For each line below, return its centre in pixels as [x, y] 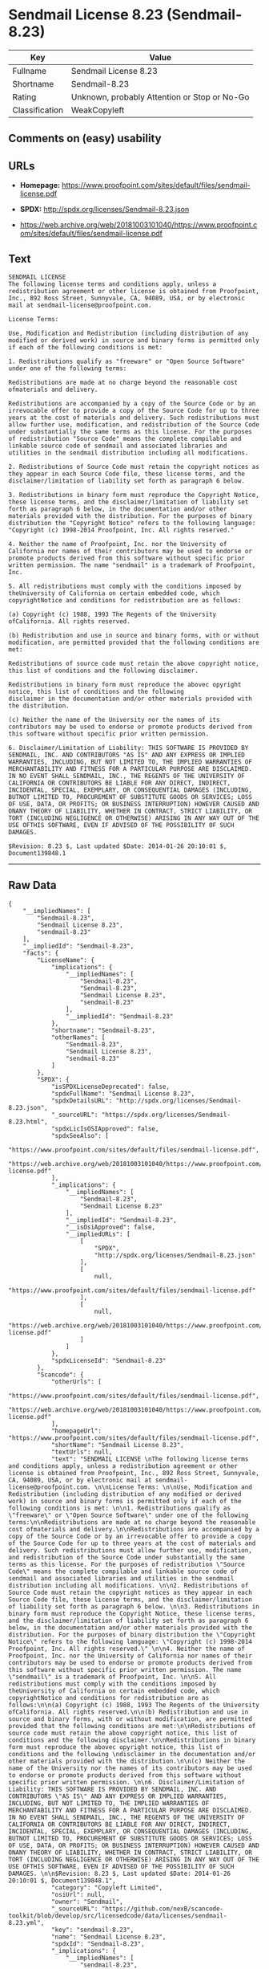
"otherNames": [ [78, 1037]
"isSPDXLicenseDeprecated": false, [110, 1086]
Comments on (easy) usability [85, 139]
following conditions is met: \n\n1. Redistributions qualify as [119, 1508]
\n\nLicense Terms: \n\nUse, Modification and [173, 1487]
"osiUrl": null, [78, 1894]
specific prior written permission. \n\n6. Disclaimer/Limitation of [127, 1782]
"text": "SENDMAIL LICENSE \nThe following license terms [150, 1459]
